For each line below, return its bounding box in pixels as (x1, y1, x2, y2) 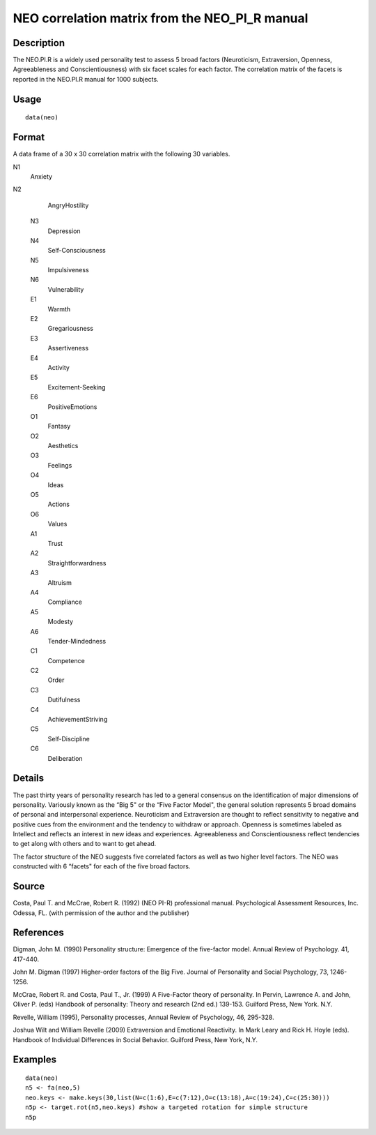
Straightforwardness (47, 558, 107, 567)
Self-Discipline (47, 734, 90, 743)
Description (13, 37, 65, 49)
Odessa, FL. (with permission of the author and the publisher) (13, 908, 189, 917)
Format (13, 131, 45, 143)
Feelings (47, 461, 72, 469)
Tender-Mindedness (47, 637, 107, 645)
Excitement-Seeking (47, 383, 106, 391)
